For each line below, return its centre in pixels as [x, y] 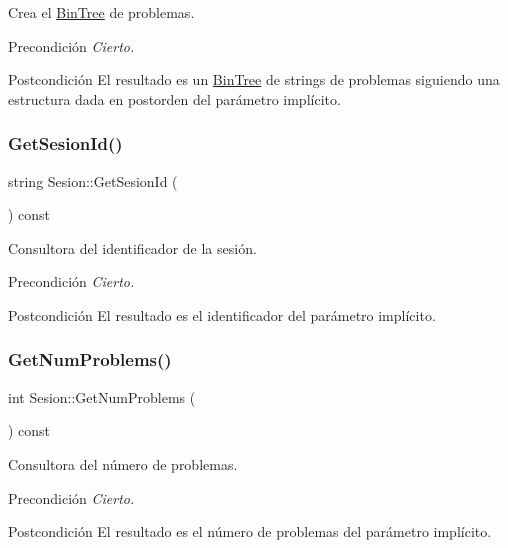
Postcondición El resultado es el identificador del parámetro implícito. [222, 314]
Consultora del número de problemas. [123, 463]
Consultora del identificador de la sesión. [132, 247]
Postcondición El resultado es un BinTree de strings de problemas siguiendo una [254, 79]
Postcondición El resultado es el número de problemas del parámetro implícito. [250, 531]
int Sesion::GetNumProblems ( [102, 396]
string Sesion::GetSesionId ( [93, 180]
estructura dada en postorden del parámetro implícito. [174, 98]
